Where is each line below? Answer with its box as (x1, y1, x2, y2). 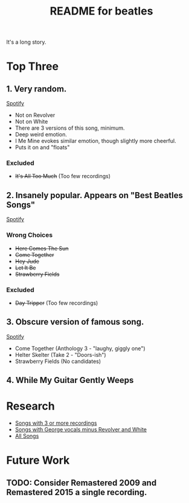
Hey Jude (14, 258, 39, 265)
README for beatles (50, 4, 153, 18)
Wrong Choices (6, 231, 53, 239)
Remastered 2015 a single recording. (6, 487, 147, 498)
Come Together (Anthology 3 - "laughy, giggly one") (14, 344, 146, 352)
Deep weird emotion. (14, 131, 68, 138)
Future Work (6, 453, 70, 467)
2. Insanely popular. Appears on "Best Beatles (6, 190, 183, 201)
